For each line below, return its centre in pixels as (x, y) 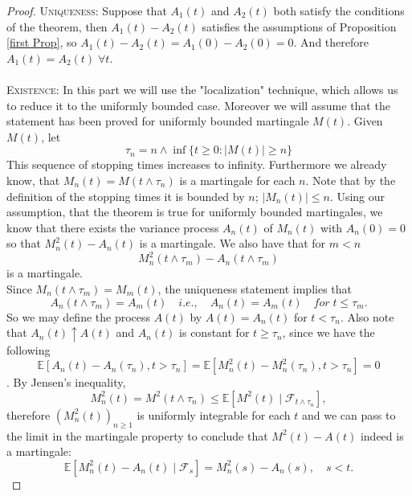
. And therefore (331, 42)
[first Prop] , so (42, 42)
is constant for (214, 332)
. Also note (367, 316)
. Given (365, 121)
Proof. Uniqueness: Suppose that (87, 10)
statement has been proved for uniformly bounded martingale (158, 121)
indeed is (382, 435)
